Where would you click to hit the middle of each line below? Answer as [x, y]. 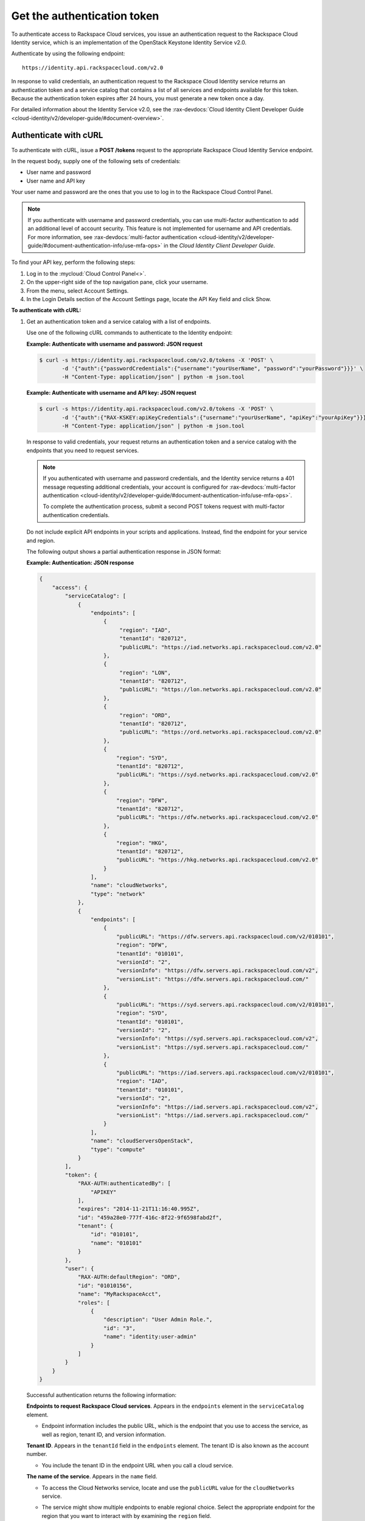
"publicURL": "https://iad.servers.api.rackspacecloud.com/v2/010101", [225, 1073]
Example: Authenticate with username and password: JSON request [115, 344]
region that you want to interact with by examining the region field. [127, 1516]
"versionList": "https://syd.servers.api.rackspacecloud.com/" [212, 1047]
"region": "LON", [145, 673]
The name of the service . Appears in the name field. [92, 1477]
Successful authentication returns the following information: [101, 1395]
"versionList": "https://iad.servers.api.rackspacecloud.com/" [212, 1116]
